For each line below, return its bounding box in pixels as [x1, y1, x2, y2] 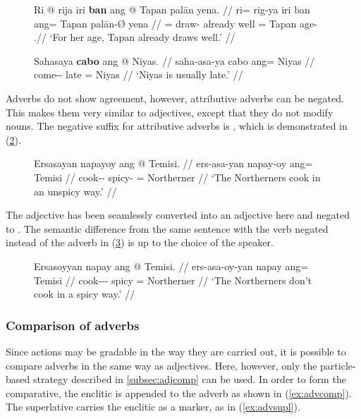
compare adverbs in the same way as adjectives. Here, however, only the [6, 358, 317, 372]
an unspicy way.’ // [34, 183, 117, 198]
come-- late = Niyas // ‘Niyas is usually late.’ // [34, 67, 243, 82]
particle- [320, 358, 356, 372]
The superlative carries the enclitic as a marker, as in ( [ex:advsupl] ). [6, 399, 300, 414]
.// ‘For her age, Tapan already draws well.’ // [34, 30, 235, 44]
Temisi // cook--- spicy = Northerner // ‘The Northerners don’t [34, 272, 312, 287]
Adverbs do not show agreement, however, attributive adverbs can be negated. [6, 90, 344, 105]
